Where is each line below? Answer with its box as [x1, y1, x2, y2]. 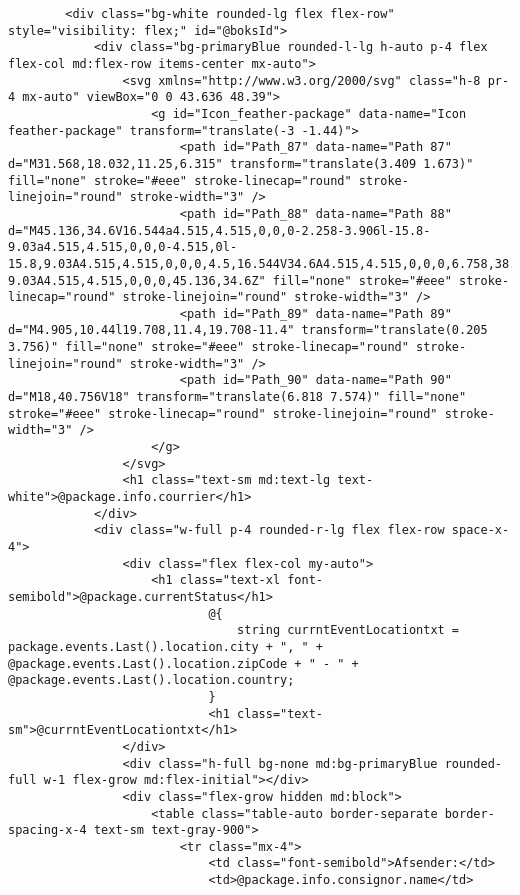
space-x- [451, 523, 510, 538]
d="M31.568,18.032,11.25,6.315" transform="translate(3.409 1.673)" [8, 156, 474, 171]
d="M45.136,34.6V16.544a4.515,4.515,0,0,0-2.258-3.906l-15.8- [8, 223, 431, 238]
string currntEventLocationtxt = [237, 623, 460, 638]
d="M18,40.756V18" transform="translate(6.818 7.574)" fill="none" [8, 390, 467, 405]
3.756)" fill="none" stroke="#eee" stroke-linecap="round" [8, 340, 409, 355]
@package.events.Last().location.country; [8, 673, 295, 688]
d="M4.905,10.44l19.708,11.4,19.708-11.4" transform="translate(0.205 [8, 323, 488, 338]
